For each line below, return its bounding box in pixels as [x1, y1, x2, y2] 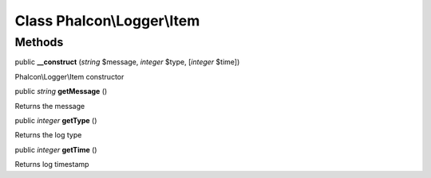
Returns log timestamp [14, 160, 89, 169]
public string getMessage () [14, 87, 108, 96]
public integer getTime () [14, 145, 97, 154]
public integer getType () [14, 115, 97, 125]
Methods [14, 35, 64, 49]
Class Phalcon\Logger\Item [14, 12, 200, 29]
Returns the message [14, 101, 85, 110]
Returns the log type [14, 130, 82, 140]
